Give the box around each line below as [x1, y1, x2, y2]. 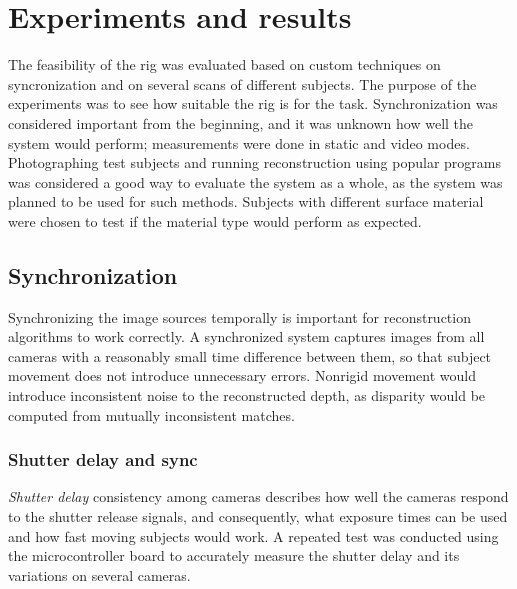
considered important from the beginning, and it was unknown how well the [8, 112, 474, 133]
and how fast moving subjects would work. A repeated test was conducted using [8, 525, 499, 546]
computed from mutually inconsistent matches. [8, 404, 295, 425]
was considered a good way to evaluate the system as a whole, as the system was [8, 171, 503, 192]
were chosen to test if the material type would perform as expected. [8, 210, 422, 231]
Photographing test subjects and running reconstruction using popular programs [8, 152, 501, 173]
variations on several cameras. [8, 564, 191, 585]
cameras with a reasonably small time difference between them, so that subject [8, 345, 492, 366]
